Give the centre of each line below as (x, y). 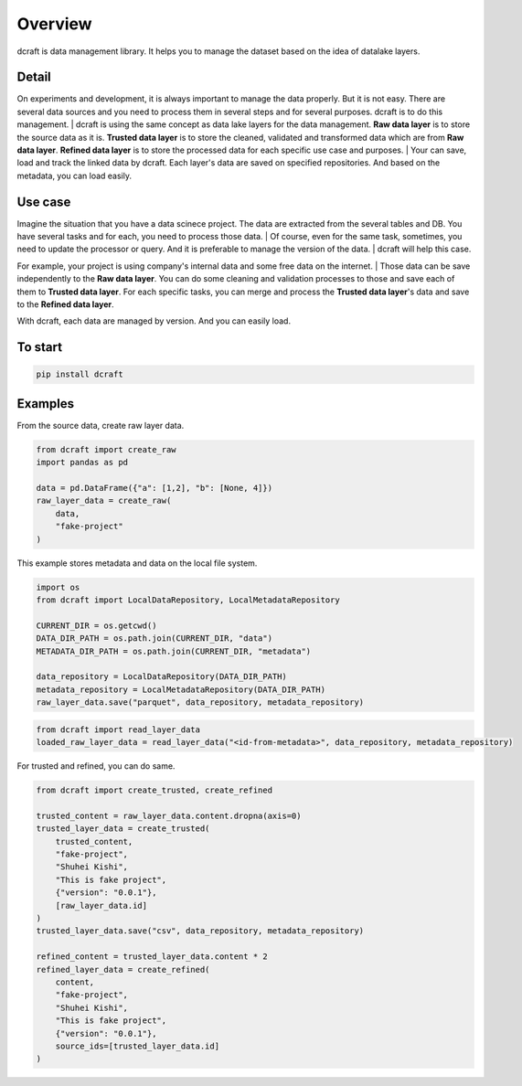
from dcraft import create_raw (107, 449)
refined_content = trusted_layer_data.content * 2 (152, 957)
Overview (54, 24)
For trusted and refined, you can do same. (96, 766)
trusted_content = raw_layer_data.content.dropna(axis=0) (169, 815)
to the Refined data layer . (65, 304)
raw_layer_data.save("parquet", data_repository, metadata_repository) (200, 703)
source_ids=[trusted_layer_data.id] (137, 1046)
